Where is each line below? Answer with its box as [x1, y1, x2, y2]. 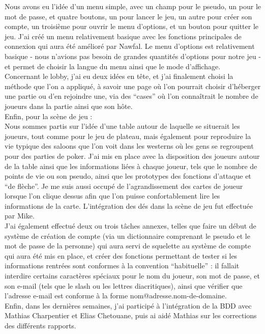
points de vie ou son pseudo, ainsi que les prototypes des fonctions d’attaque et [5, 171, 251, 181]
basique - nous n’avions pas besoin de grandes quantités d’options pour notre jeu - [5, 50, 261, 61]
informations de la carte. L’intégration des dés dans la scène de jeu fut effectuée [5, 200, 253, 211]
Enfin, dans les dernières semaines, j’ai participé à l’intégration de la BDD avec [5, 300, 252, 311]
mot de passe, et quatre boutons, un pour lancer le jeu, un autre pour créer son [5, 11, 252, 21]
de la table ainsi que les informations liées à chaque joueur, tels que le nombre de [5, 160, 257, 171]
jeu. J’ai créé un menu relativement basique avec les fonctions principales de [5, 31, 242, 41]
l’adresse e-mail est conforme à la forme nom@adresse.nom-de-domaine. [5, 290, 227, 301]
